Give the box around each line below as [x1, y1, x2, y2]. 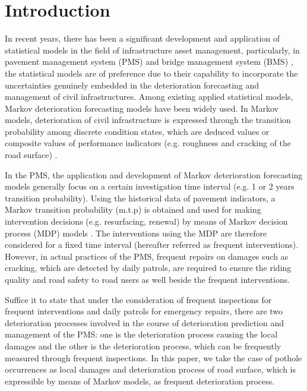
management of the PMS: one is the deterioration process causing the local [5, 328, 278, 340]
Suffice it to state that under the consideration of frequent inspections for [5, 293, 272, 305]
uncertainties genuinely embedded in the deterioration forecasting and [5, 78, 259, 91]
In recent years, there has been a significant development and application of [5, 32, 280, 45]
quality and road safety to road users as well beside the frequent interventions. [5, 273, 290, 285]
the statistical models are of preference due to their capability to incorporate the [5, 67, 298, 79]
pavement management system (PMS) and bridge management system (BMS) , [5, 55, 293, 68]
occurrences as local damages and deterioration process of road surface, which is [5, 363, 296, 376]
